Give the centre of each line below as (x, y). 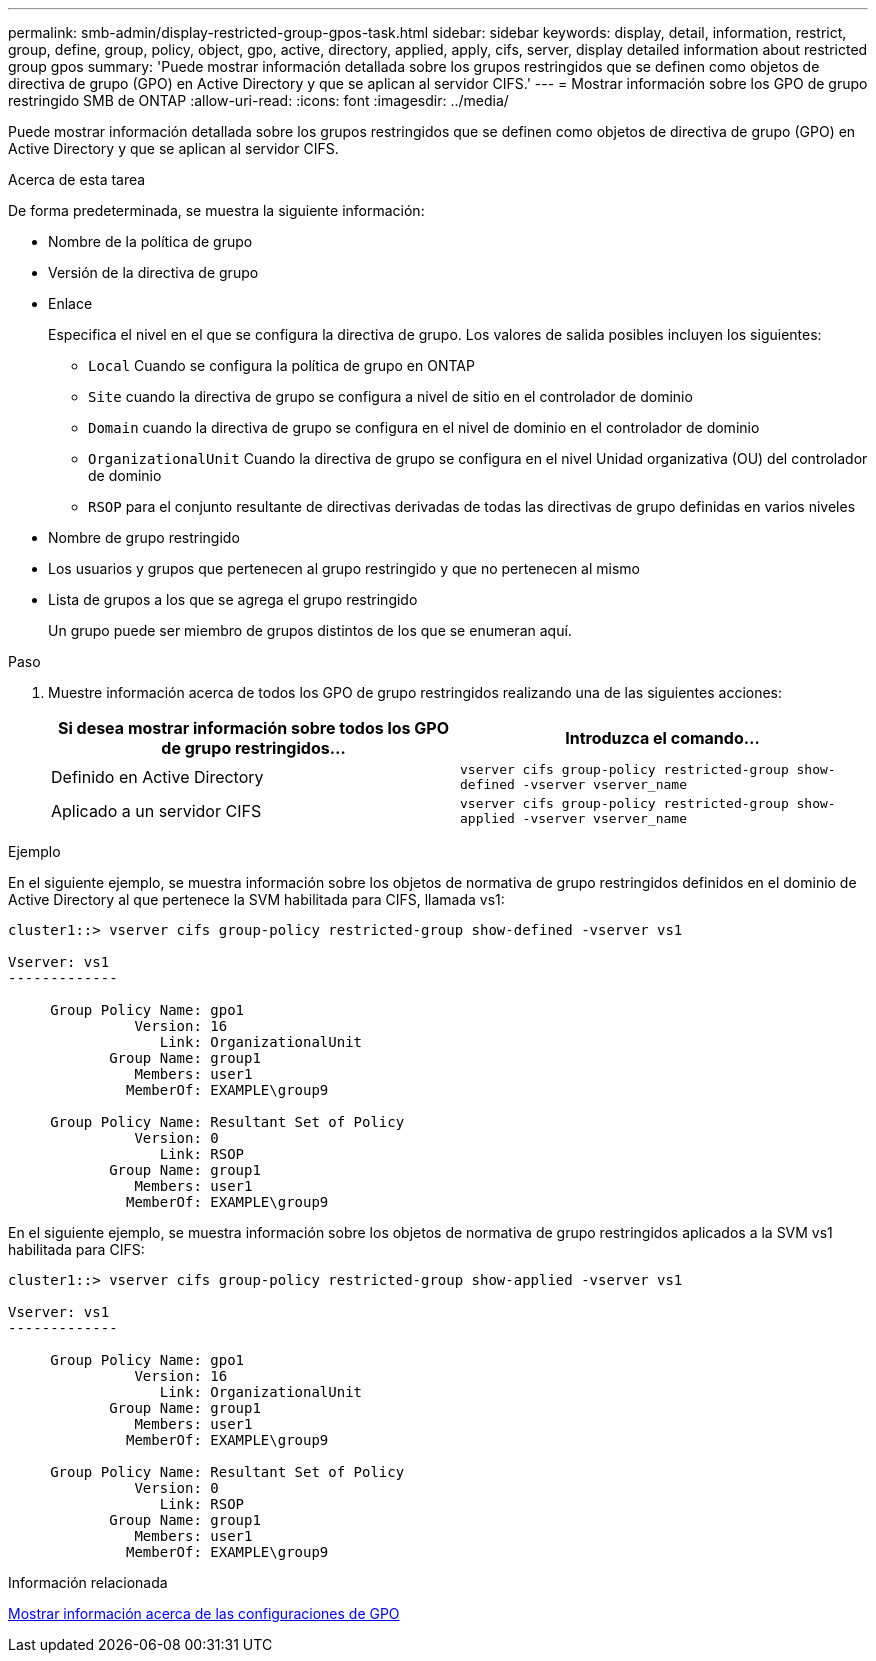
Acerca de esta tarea (77, 179)
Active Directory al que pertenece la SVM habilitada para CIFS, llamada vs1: (256, 899)
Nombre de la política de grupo (150, 241)
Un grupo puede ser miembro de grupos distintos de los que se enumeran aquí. (310, 630)
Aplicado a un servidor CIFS (156, 811)
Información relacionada (88, 1582)
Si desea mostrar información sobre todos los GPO (253, 728)
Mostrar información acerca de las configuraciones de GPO (204, 1613)
